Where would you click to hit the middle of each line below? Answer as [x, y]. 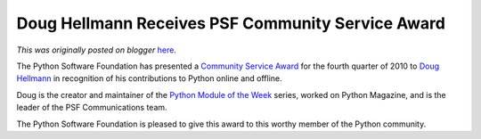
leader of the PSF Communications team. [92, 108]
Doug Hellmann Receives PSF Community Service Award [231, 23]
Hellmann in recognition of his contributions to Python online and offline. [149, 78]
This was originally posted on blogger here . [97, 50]
